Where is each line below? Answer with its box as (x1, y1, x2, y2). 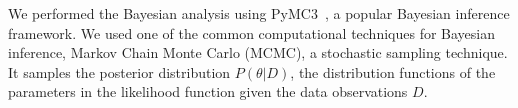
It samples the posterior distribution (8, 61, 231, 82)
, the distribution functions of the (290, 61, 496, 82)
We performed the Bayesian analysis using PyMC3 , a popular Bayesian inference (8, 3, 510, 23)
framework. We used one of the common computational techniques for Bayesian (8, 22, 496, 43)
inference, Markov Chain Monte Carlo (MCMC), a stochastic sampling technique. (8, 42, 508, 63)
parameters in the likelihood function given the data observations (8, 81, 408, 102)
